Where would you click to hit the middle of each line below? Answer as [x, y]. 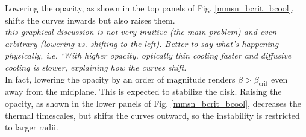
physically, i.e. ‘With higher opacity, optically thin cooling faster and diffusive [148, 55]
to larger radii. [32, 127]
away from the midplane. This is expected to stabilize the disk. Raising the [143, 91]
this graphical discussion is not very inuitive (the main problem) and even [141, 32]
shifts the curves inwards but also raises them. [90, 20]
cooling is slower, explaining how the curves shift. [96, 67]
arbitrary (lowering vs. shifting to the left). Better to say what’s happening [142, 43]
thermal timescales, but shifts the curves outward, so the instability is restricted [152, 115]
